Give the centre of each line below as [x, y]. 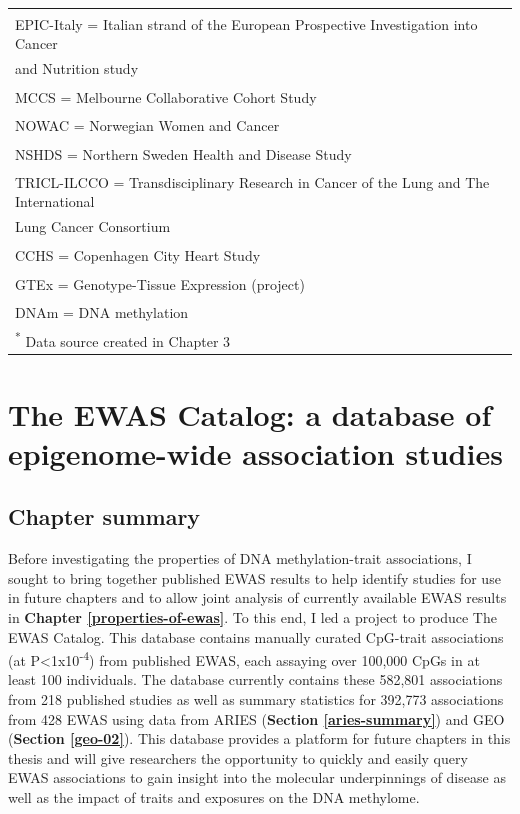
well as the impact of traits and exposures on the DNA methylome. [214, 796]
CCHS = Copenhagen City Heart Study [138, 254]
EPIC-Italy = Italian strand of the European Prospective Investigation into [246, 23]
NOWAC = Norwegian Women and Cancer [147, 124]
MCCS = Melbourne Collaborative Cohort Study [166, 96]
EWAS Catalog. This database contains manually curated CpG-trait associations [256, 636]
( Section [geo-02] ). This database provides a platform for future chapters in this [259, 738]
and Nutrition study [77, 67]
